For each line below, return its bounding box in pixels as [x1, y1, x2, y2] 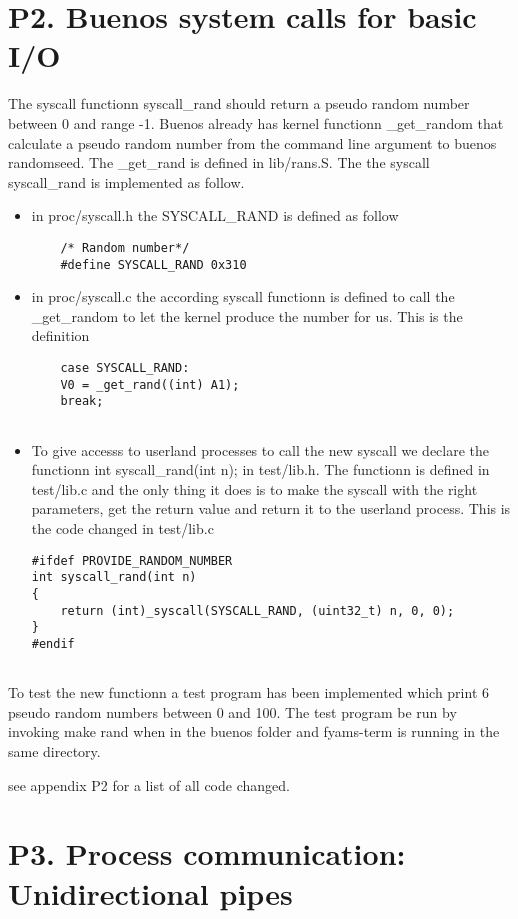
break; [60, 394, 104, 409]
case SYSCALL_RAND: [60, 360, 190, 375]
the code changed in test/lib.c [31, 517, 214, 538]
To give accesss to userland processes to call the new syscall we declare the [31, 439, 490, 460]
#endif [31, 636, 75, 651]
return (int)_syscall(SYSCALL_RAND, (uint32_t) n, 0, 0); [60, 603, 455, 618]
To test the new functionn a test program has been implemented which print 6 [8, 682, 489, 703]
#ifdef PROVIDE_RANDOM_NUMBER [31, 553, 233, 568]
